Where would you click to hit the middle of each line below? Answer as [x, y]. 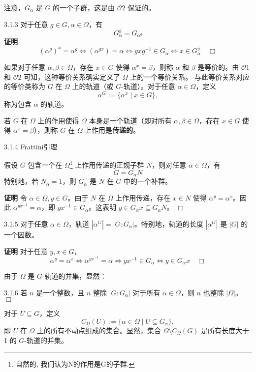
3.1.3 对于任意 [26, 24]
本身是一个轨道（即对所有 [130, 120]
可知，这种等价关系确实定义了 [72, 76]
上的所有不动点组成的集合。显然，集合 [99, 330]
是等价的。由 [218, 67]
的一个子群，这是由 [84, 7]
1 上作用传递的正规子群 [107, 164]
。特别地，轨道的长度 [169, 223]
